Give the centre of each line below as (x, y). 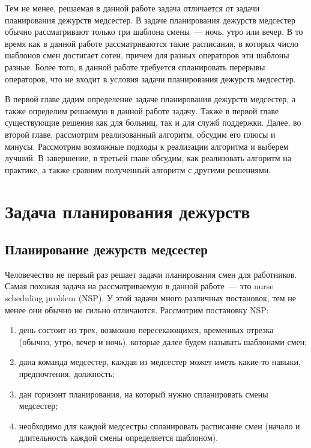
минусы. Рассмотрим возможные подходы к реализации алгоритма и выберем (147, 146)
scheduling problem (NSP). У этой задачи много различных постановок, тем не (150, 298)
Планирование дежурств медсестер (107, 249)
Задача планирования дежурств (128, 211)
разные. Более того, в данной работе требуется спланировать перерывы (135, 66)
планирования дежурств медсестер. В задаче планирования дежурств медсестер (150, 20)
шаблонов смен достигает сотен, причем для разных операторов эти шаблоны (147, 55)
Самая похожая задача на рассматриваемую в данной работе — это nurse (139, 286)
